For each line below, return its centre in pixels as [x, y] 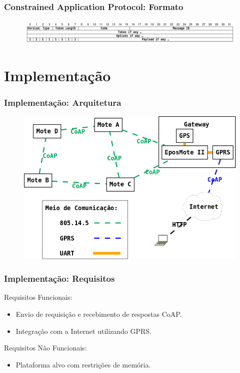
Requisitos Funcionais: [38, 297]
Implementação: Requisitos [59, 278]
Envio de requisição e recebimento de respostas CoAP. [99, 314]
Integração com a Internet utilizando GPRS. [84, 331]
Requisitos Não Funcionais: [45, 348]
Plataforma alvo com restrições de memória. [83, 364]
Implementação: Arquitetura [63, 102]
